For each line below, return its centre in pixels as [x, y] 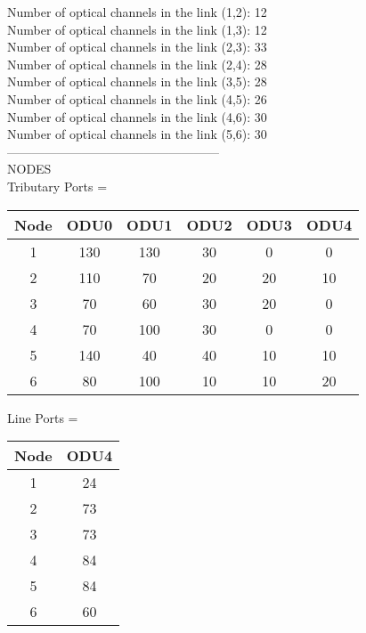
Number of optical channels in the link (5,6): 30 [137, 134]
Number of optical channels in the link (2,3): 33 [137, 47]
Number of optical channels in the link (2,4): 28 [137, 64]
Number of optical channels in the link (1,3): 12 [137, 29]
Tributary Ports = [57, 186]
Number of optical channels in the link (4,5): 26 [137, 98]
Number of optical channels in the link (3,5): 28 [137, 81]
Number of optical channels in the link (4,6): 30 [137, 116]
